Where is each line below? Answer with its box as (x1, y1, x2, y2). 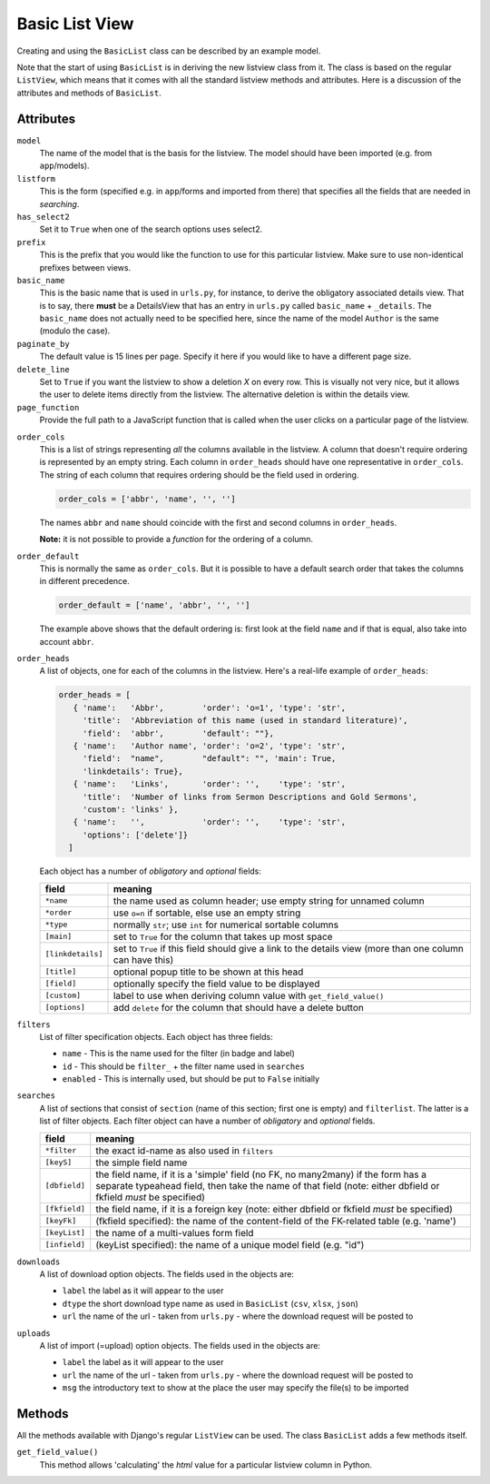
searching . (39, 198, 80, 209)
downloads (16, 1256, 61, 1267)
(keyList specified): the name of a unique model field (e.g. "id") (95, 1238, 365, 1251)
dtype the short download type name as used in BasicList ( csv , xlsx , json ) (62, 1298, 358, 1309)
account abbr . (39, 636, 94, 647)
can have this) (113, 954, 174, 966)
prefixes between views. (39, 262, 132, 272)
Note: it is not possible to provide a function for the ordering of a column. (39, 534, 313, 545)
